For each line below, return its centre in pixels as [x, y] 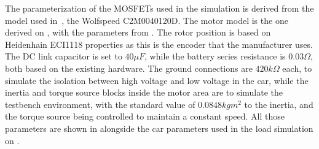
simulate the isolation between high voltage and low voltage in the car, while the [157, 80]
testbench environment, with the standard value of [100, 104]
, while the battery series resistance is [215, 56]
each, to [297, 68]
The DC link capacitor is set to [64, 56]
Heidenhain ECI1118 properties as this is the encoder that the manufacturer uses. [159, 44]
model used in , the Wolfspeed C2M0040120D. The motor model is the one [147, 20]
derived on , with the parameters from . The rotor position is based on [138, 32]
